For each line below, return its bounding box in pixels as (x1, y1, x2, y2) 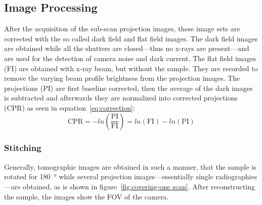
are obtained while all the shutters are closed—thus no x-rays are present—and (4, 43, 249, 54)
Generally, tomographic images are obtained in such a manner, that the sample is (4, 161, 256, 172)
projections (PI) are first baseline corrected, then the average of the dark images (4, 82, 253, 93)
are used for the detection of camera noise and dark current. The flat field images (4, 53, 256, 63)
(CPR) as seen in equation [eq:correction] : (4, 102, 135, 113)
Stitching (4, 141, 41, 154)
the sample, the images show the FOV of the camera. (4, 191, 169, 201)
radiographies (215, 171, 257, 182)
